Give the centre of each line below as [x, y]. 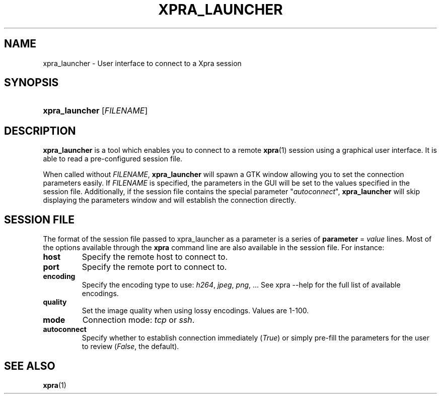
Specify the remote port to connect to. [154, 267]
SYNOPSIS [31, 83]
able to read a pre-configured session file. [113, 159]
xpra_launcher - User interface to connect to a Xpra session [142, 63]
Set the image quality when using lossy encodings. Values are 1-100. [195, 311]
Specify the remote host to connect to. [155, 257]
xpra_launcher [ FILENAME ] [95, 111]
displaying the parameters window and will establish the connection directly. [170, 200]
